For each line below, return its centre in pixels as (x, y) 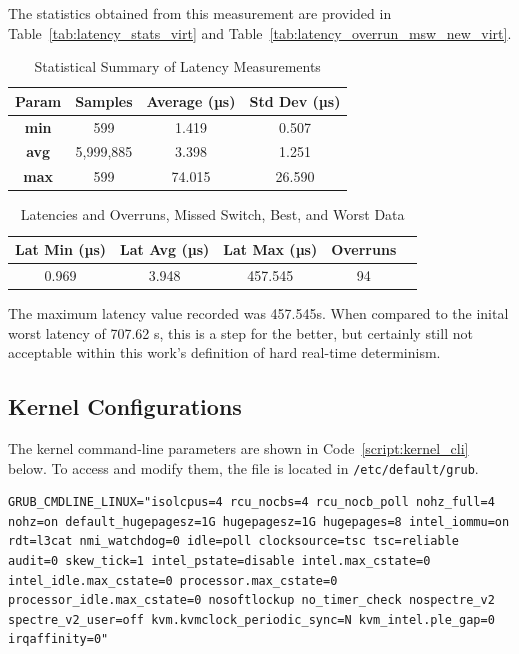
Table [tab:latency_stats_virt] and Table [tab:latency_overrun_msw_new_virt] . (260, 32)
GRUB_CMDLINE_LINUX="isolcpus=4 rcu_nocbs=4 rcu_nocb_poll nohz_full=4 (251, 502)
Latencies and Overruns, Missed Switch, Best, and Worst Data (212, 214)
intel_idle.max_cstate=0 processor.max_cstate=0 (173, 580)
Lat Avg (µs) (165, 249)
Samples (104, 100)
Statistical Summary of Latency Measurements (177, 66)
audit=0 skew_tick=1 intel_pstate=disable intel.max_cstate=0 (219, 560)
